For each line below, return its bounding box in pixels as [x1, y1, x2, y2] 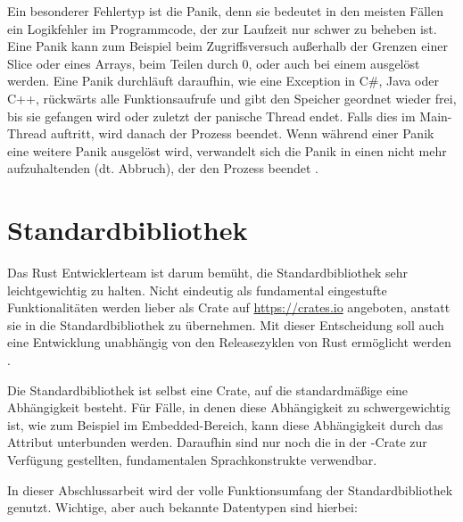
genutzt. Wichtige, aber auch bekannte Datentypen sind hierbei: [7, 498, 358, 517]
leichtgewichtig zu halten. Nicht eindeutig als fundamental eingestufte [7, 280, 387, 299]
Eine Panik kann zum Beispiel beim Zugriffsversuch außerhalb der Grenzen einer [7, 37, 448, 55]
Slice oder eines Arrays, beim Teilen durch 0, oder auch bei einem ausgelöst [7, 54, 420, 72]
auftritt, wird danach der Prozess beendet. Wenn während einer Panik [51, 124, 434, 143]
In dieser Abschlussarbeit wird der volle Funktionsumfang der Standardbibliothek [7, 480, 453, 499]
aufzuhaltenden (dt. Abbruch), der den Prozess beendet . [7, 159, 318, 178]
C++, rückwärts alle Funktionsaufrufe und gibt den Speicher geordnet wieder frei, [7, 88, 457, 107]
